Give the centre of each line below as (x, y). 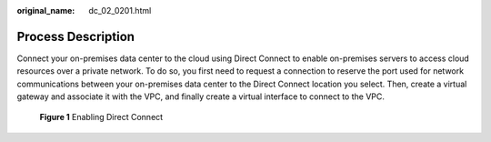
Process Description (76, 36)
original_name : (46, 10)
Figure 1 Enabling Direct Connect (101, 117)
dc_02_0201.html (120, 10)
